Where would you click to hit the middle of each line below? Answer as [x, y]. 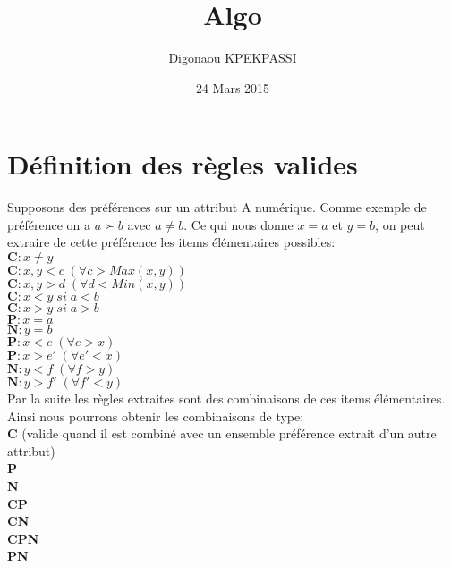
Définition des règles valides [183, 164]
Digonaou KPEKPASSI [233, 58]
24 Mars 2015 [233, 87]
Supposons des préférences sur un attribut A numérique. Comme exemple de [217, 207]
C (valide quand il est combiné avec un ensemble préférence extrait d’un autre [222, 433]
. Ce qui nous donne [238, 224]
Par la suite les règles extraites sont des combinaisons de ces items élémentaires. [226, 398]
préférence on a [49, 224]
